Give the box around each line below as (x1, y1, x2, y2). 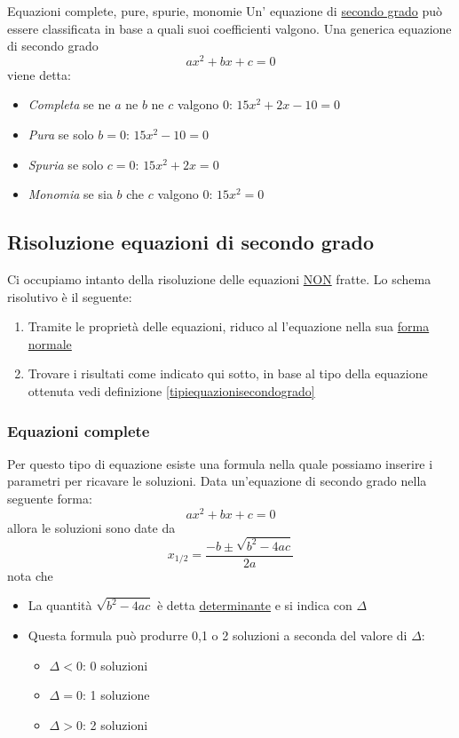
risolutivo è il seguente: (7, 287, 132, 306)
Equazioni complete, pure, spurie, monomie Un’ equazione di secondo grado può (7, 2, 443, 20)
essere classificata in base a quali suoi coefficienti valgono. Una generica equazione (7, 19, 452, 37)
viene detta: (7, 65, 71, 83)
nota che (7, 566, 53, 584)
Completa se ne (28, 95, 111, 114)
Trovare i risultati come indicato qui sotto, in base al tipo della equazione (28, 364, 428, 383)
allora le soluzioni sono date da (7, 518, 176, 536)
